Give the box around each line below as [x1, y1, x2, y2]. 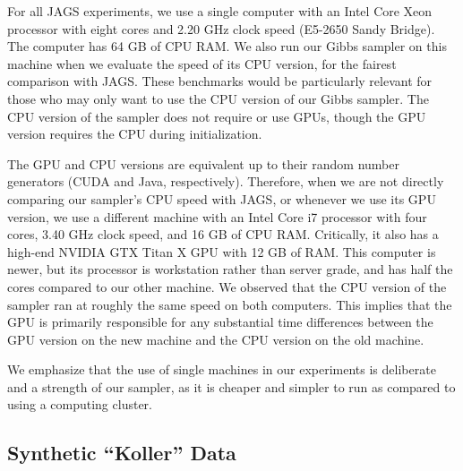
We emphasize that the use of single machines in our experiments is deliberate [7, 360, 436, 379]
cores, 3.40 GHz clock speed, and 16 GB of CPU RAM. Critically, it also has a [7, 225, 439, 244]
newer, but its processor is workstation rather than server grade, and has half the [7, 260, 453, 278]
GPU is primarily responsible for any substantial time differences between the [7, 313, 433, 331]
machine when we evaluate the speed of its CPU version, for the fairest [7, 54, 397, 73]
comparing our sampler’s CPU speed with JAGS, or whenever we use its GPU [7, 189, 436, 208]
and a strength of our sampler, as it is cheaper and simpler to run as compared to [7, 377, 456, 396]
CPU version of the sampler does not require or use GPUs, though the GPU [7, 107, 426, 125]
